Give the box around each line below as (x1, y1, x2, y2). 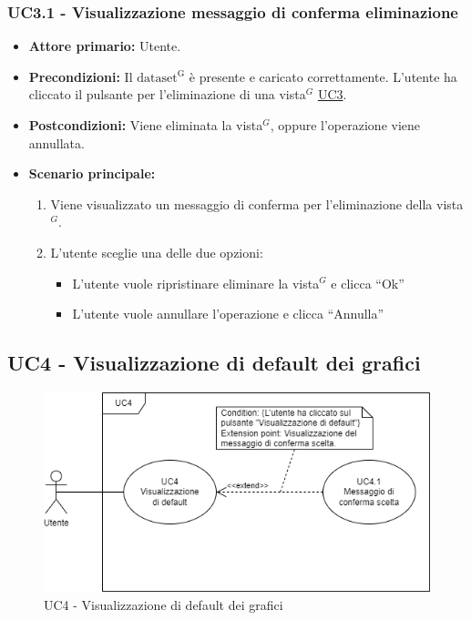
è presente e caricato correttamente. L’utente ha (189, 66, 457, 86)
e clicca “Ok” (331, 273, 404, 292)
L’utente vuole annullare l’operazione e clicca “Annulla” (72, 304, 384, 323)
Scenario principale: (28, 164, 156, 183)
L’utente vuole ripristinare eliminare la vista (72, 273, 320, 292)
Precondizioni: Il (28, 66, 133, 86)
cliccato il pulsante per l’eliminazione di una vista (28, 85, 306, 104)
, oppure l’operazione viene (270, 116, 421, 134)
